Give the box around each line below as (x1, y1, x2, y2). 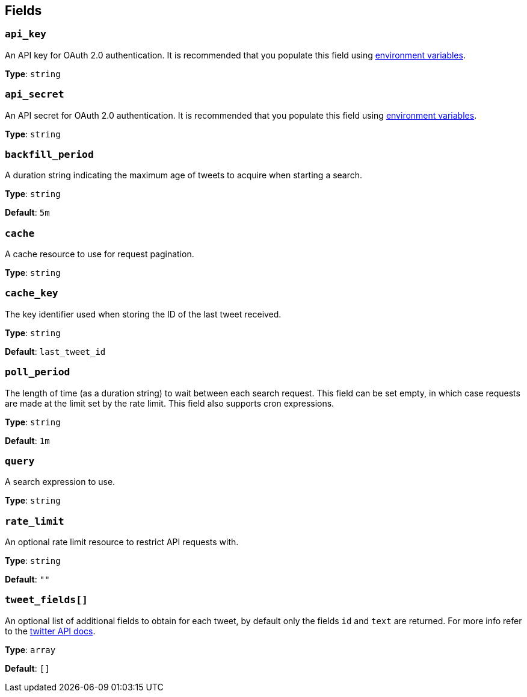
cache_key (5, 287, 58, 299)
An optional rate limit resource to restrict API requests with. (5, 537, 239, 548)
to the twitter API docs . (5, 625, 96, 636)
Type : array (5, 644, 56, 655)
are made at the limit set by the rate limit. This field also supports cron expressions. (5, 398, 334, 408)
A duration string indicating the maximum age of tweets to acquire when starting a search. (5, 170, 363, 181)
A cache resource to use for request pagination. (5, 249, 194, 260)
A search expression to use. (5, 477, 116, 487)
